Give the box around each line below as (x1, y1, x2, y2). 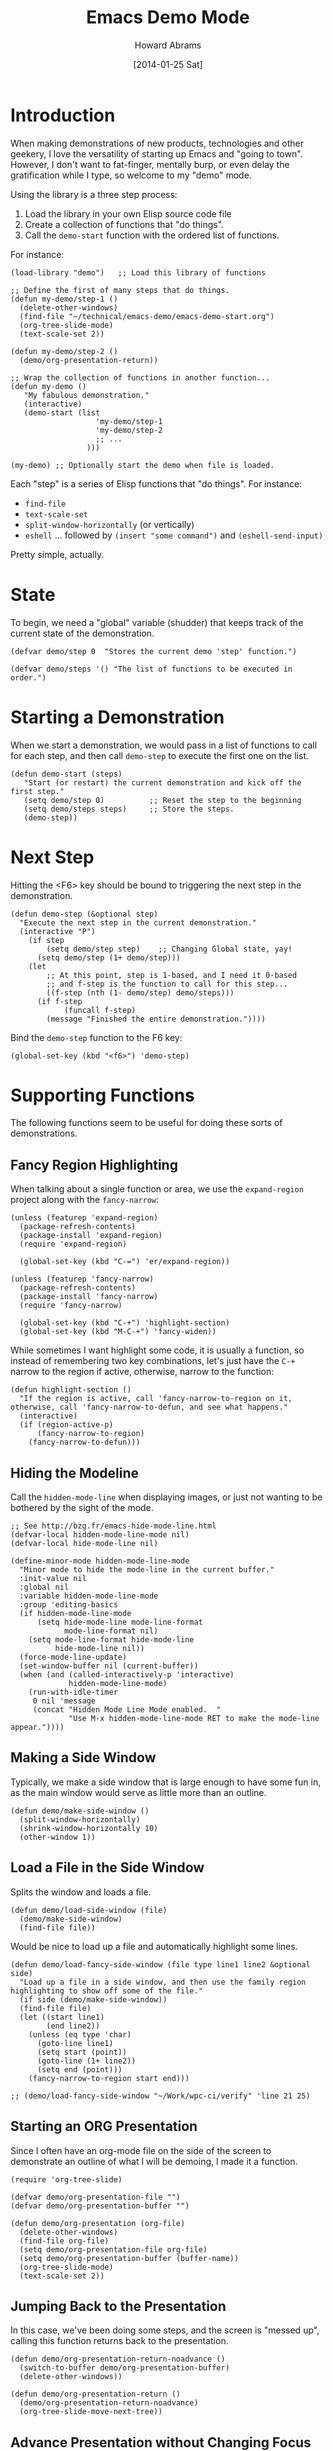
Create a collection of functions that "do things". (24, 218, 225, 230)
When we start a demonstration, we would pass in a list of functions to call (10, 739, 318, 751)
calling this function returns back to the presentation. (10, 2335, 229, 2347)
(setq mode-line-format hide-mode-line (28, 1635, 195, 1645)
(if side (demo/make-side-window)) (19, 1994, 168, 2005)
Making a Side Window (10, 1749, 157, 1766)
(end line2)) (46, 2021, 101, 2031)
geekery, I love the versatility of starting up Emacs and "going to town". (10, 147, 303, 160)
